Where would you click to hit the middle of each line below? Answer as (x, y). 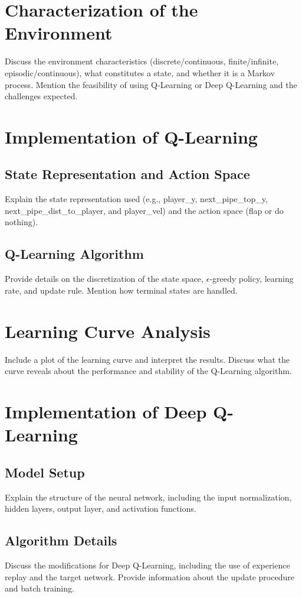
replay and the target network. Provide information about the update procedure (150, 576)
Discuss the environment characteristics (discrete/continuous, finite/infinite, (142, 61)
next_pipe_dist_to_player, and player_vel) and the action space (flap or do (144, 210)
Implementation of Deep (106, 411)
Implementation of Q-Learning (131, 136)
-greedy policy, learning (252, 279)
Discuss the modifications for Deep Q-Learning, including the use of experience (147, 565)
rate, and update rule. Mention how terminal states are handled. (121, 290)
